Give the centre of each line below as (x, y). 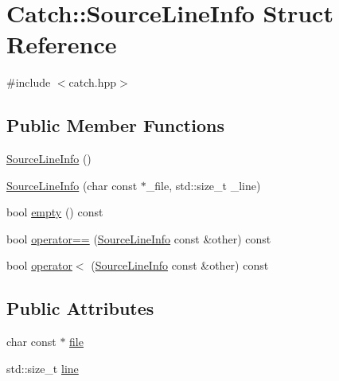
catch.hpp (93, 82)
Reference (62, 44)
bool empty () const (55, 212)
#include (29, 82)
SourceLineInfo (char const (72, 185)
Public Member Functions (115, 125)
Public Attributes (80, 308)
